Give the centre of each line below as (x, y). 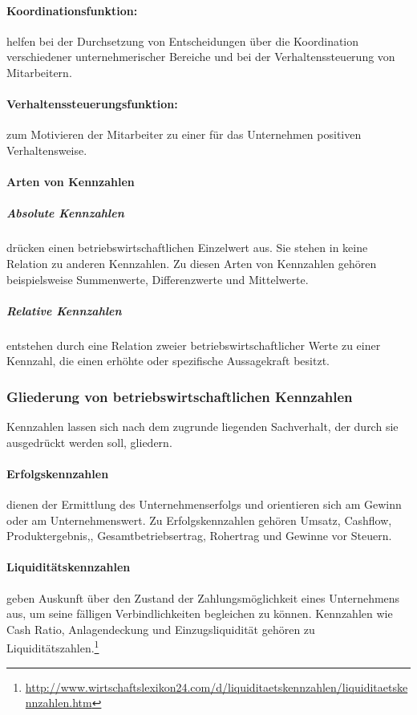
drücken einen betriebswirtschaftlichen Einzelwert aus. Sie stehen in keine (187, 248)
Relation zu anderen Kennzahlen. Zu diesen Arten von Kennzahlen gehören (192, 263)
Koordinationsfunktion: (72, 10)
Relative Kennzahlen (64, 310)
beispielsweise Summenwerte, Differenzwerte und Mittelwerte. (158, 279)
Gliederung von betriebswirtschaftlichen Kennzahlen (180, 396)
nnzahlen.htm (59, 703)
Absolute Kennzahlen (65, 213)
